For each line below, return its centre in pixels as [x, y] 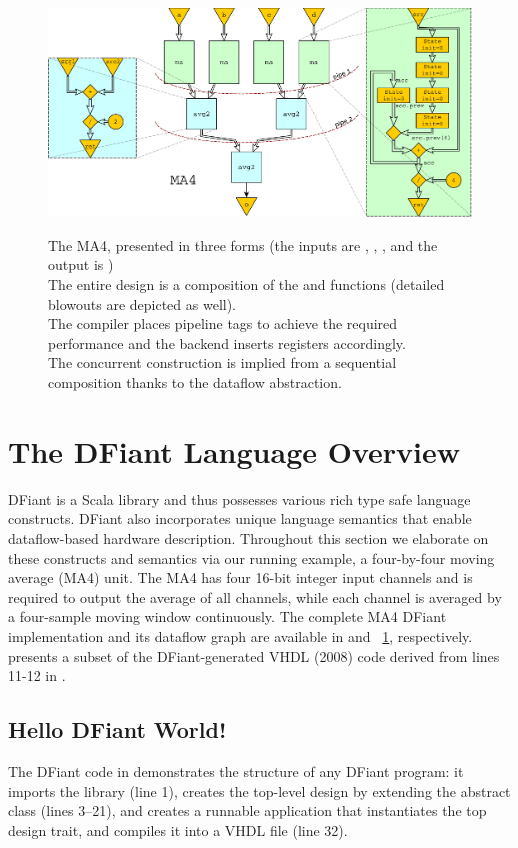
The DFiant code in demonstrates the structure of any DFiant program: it [236, 770]
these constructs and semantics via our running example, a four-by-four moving [251, 557]
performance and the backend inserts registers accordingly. [227, 342]
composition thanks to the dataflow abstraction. [195, 382]
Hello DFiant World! [117, 729]
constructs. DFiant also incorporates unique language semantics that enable [240, 518]
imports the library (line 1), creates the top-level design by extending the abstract [259, 790]
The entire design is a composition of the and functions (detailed [246, 284]
